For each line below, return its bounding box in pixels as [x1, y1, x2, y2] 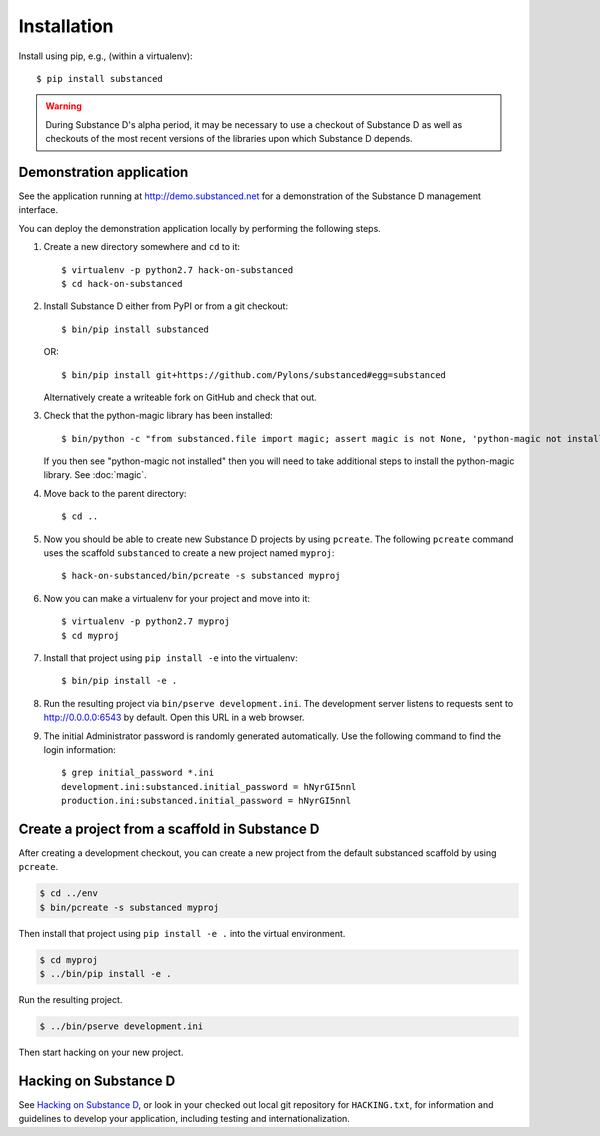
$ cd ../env [39, 888, 99, 899]
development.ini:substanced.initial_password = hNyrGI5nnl [61, 781, 357, 792]
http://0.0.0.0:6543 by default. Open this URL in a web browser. [43, 711, 305, 724]
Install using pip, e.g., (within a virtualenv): [18, 50, 194, 62]
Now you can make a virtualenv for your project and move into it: [43, 592, 310, 604]
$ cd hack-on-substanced [61, 278, 183, 289]
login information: [43, 743, 117, 755]
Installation [18, 15, 114, 37]
